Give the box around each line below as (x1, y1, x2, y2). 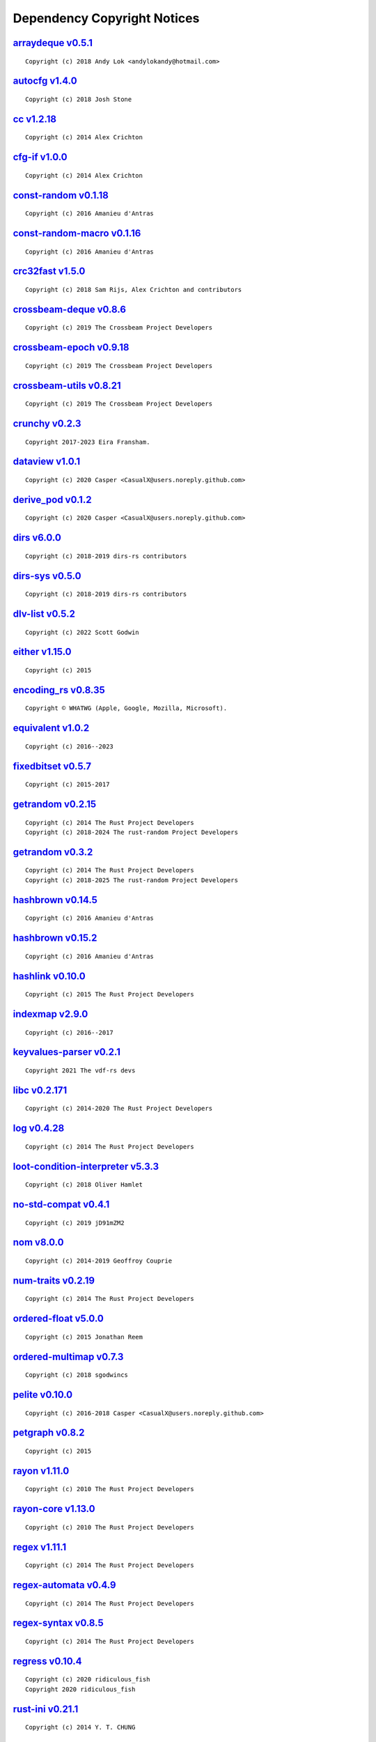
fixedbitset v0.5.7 (13, 760, 92, 772)
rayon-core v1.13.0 (13, 1503, 95, 1515)
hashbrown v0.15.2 (13, 932, 97, 944)
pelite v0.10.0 (13, 1389, 73, 1401)
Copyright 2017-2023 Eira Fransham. (25, 438, 150, 446)
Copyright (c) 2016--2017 (25, 1028, 114, 1036)
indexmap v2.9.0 (13, 1008, 88, 1020)
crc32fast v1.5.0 (13, 265, 86, 277)
